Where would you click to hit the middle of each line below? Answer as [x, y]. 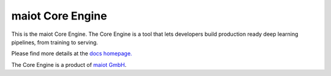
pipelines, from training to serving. [55, 42]
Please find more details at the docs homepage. [72, 54]
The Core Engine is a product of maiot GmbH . [69, 64]
